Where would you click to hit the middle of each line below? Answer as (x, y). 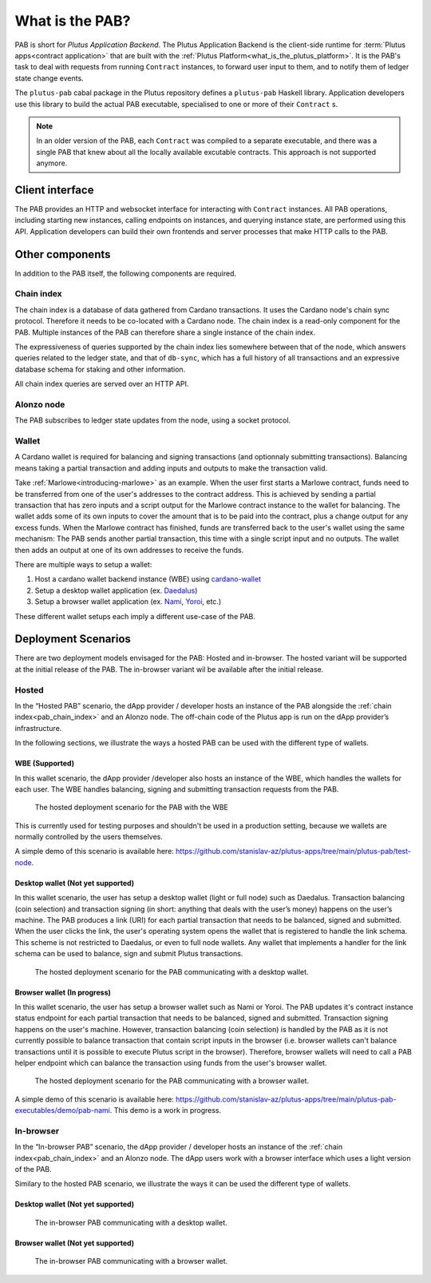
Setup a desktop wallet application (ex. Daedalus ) (116, 590)
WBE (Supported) (45, 764)
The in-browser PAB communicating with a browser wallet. (131, 1261)
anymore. (52, 163)
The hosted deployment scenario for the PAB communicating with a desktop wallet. (172, 971)
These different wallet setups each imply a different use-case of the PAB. (135, 616)
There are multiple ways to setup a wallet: (83, 564)
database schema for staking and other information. (100, 369)
